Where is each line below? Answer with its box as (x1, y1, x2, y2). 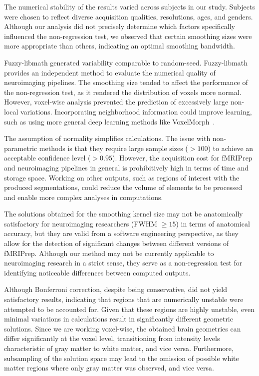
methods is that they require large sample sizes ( (39, 142, 188, 153)
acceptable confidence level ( (4, 152, 91, 163)
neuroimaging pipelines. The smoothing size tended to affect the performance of (4, 77, 248, 87)
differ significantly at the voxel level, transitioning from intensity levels (4, 333, 220, 343)
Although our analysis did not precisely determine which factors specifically (4, 21, 235, 31)
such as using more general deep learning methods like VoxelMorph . (4, 116, 215, 126)
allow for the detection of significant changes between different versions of (4, 238, 229, 248)
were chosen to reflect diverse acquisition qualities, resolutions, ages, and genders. (4, 11, 253, 21)
